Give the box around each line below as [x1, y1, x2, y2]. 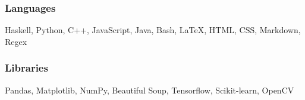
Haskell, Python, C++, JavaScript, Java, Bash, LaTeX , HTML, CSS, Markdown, [5, 24, 301, 36]
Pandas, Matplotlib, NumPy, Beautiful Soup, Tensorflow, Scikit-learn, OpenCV [5, 83, 294, 96]
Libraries [5, 60, 48, 75]
